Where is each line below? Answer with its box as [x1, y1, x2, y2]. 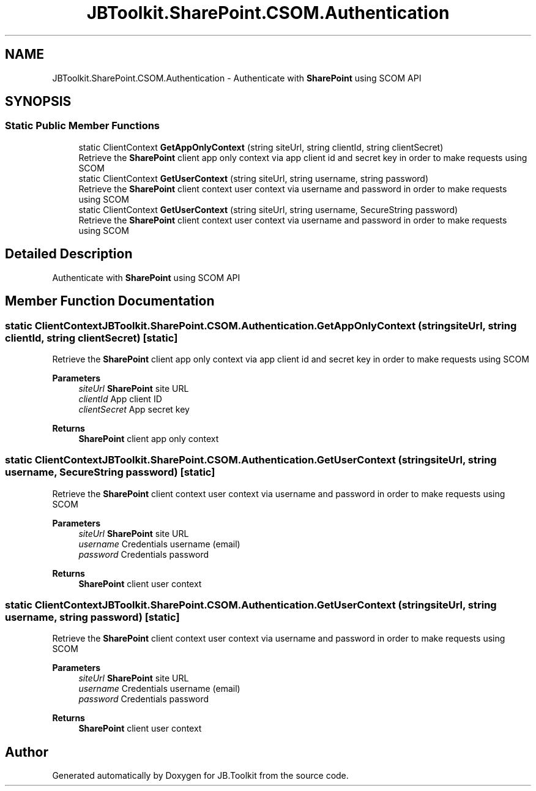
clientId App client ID [78, 393, 162, 404]
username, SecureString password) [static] [5, 466, 215, 479]
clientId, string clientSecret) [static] [5, 331, 178, 344]
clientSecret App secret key [78, 403, 190, 414]
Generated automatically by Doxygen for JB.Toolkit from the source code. [52, 770, 349, 781]
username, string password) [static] [5, 611, 180, 623]
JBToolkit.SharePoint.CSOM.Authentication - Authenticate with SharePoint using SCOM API [52, 72, 422, 83]
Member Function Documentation [5, 293, 215, 309]
